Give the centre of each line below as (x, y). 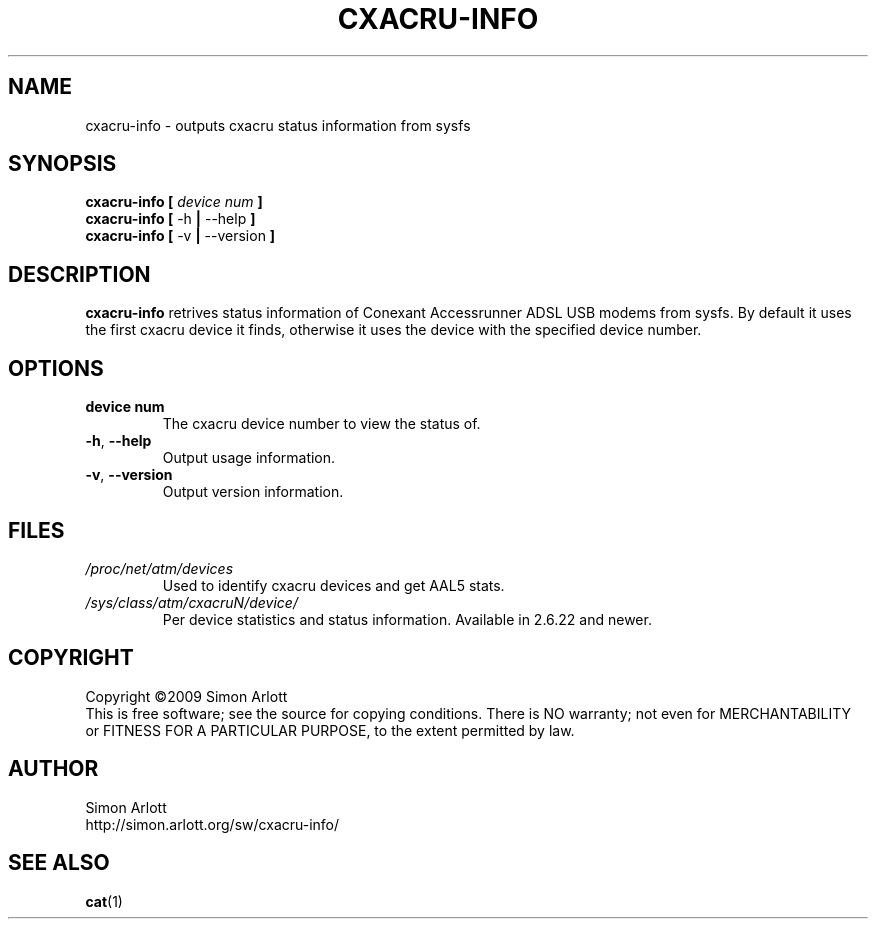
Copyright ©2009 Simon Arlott (186, 696)
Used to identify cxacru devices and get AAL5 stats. (333, 585)
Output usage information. (249, 458)
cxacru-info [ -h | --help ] (170, 219)
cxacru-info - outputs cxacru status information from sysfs (278, 125)
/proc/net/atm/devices (159, 568)
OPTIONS (56, 368)
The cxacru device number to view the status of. (321, 424)
